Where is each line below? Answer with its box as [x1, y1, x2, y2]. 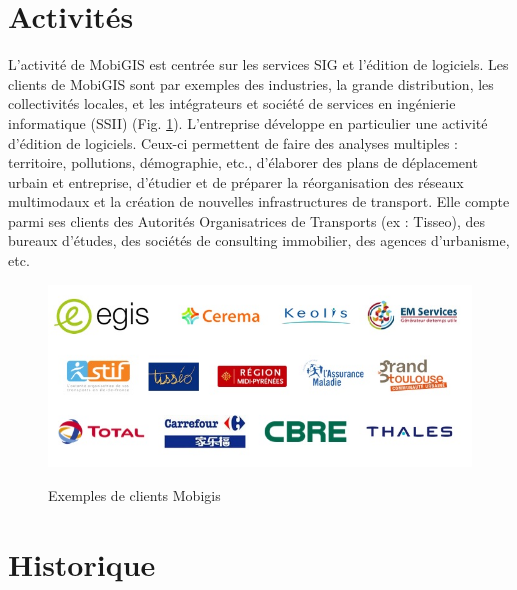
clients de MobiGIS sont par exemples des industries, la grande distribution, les [8, 73, 494, 94]
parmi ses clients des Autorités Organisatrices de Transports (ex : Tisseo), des [8, 210, 486, 231]
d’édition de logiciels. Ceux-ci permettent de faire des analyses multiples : [8, 132, 458, 153]
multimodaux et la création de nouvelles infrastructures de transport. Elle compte [8, 191, 510, 212]
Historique [8, 543, 156, 584]
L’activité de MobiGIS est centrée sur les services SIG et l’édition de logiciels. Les [8, 54, 509, 75]
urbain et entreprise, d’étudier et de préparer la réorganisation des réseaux [8, 171, 464, 192]
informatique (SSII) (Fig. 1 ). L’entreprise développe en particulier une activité [8, 112, 488, 133]
